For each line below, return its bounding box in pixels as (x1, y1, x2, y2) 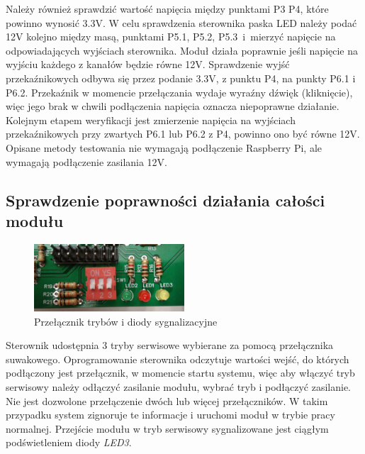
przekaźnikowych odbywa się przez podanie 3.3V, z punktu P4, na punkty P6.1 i (6, 70, 356, 85)
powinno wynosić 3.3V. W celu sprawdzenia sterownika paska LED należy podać (6, 15, 357, 30)
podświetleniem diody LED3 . (6, 435, 132, 450)
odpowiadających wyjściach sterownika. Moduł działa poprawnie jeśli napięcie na (6, 43, 359, 57)
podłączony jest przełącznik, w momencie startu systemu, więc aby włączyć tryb (6, 365, 355, 380)
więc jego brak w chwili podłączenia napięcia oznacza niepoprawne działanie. (6, 99, 339, 113)
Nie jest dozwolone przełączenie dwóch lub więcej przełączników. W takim (6, 393, 328, 408)
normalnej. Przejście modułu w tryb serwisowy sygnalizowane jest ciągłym (6, 421, 329, 436)
